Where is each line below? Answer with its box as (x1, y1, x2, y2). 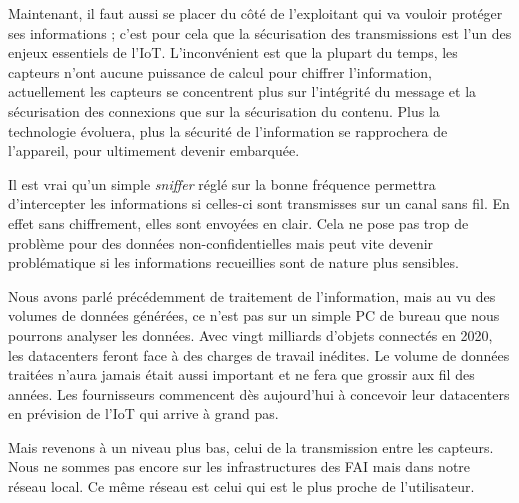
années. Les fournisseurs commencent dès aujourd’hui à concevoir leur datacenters (8, 383, 510, 404)
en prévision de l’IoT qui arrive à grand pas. (8, 403, 279, 424)
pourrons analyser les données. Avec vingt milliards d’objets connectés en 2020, (8, 324, 493, 345)
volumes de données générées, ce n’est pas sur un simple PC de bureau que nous (8, 305, 500, 326)
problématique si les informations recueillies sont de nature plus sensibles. (8, 252, 459, 273)
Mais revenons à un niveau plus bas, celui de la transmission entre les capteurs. (8, 436, 494, 457)
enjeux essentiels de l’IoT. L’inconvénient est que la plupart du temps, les (8, 42, 458, 63)
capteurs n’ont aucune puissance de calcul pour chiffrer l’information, (8, 61, 432, 82)
